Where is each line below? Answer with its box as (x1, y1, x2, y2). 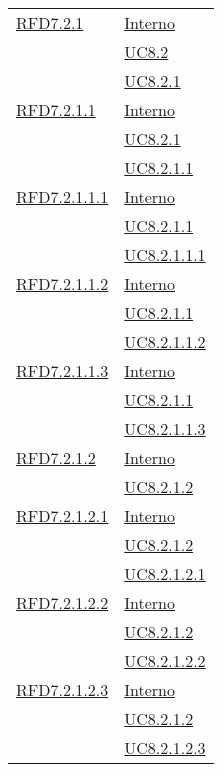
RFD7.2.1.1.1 (16, 185, 109, 208)
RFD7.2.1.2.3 (16, 678, 109, 701)
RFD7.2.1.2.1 (16, 504, 109, 527)
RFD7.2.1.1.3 (16, 359, 109, 382)
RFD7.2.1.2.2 (16, 591, 109, 614)
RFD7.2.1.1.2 (16, 272, 109, 295)
